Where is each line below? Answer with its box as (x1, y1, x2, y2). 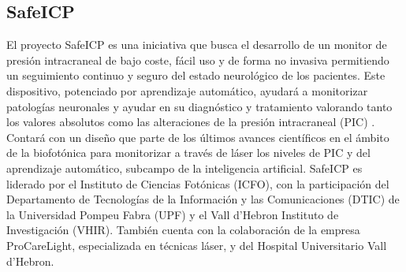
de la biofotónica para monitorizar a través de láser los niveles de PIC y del (6, 144, 371, 161)
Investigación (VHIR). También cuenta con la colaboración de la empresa (6, 222, 360, 238)
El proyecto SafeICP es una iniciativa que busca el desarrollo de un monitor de (6, 36, 387, 53)
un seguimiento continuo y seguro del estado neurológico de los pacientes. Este (6, 67, 386, 84)
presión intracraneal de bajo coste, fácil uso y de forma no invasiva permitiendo (6, 51, 389, 68)
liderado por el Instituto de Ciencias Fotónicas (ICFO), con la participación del (6, 175, 389, 192)
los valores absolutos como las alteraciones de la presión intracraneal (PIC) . (6, 114, 375, 130)
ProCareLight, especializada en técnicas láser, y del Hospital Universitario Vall (6, 237, 387, 253)
